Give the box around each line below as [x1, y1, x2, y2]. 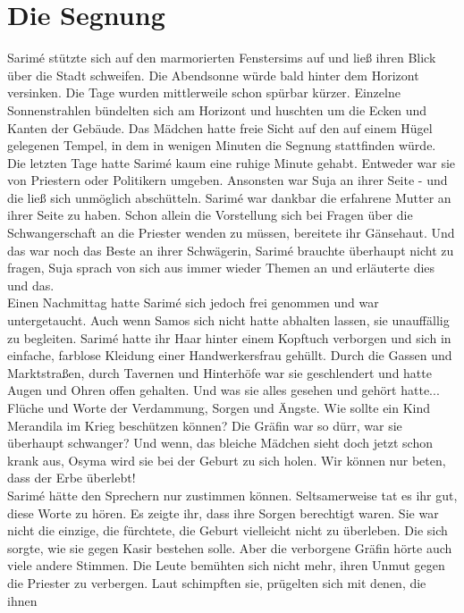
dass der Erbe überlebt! [7, 468, 136, 487]
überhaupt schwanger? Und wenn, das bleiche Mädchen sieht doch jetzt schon [7, 433, 433, 452]
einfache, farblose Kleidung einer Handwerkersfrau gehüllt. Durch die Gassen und [7, 346, 452, 365]
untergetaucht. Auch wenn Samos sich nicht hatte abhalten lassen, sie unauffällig [7, 311, 450, 330]
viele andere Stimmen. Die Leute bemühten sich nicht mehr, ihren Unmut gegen [7, 556, 445, 575]
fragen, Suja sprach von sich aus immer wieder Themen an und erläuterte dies [7, 258, 435, 277]
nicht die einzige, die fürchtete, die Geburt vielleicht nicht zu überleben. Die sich [7, 521, 448, 540]
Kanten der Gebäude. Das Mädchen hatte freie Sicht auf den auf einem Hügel [7, 118, 433, 137]
